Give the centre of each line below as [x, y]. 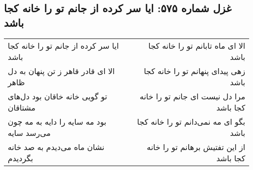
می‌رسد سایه [29, 132]
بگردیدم [20, 158]
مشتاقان [22, 107]
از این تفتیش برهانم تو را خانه [196, 147]
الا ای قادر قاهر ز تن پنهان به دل [61, 71]
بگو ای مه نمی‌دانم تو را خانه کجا [191, 121]
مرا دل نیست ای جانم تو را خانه [192, 96]
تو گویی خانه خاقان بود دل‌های [58, 96]
